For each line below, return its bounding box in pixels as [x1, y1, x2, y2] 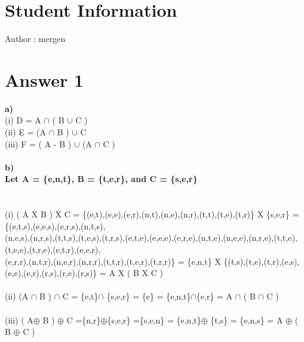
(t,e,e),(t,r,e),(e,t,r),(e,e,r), [5, 243, 101, 255]
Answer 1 [5, 67, 84, 92]
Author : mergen [5, 32, 66, 45]
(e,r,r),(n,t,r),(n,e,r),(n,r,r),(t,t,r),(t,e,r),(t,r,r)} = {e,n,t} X [5, 255, 221, 267]
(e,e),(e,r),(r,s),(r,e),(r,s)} [5, 267, 97, 279]
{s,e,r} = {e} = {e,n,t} [106, 290, 191, 302]
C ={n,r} [66, 313, 101, 326]
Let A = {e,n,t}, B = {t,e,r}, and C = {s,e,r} [5, 172, 198, 185]
